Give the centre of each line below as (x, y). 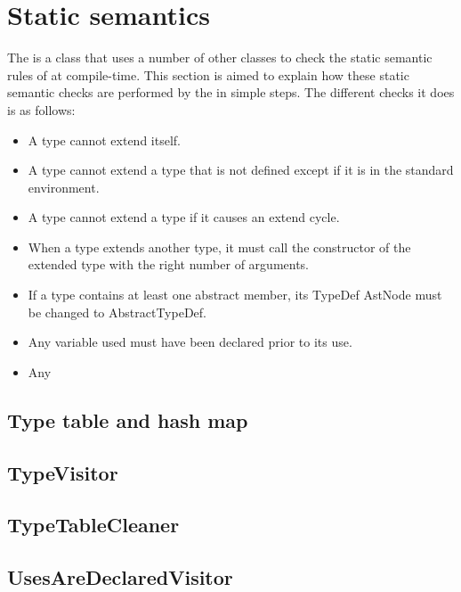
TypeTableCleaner (93, 525)
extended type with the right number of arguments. (169, 264)
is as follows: (41, 109)
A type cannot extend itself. (104, 140)
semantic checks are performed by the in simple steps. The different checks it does (231, 92)
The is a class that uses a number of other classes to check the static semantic (220, 58)
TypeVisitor (63, 472)
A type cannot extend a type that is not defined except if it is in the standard (241, 170)
